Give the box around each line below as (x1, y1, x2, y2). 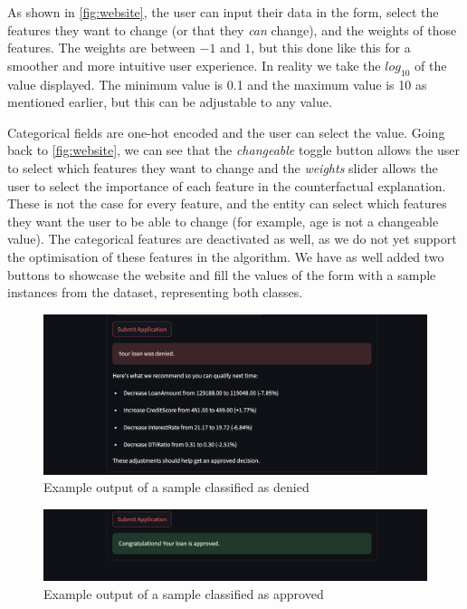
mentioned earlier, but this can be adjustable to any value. (7, 92, 332, 111)
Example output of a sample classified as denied (43, 478, 310, 497)
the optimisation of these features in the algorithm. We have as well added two (7, 246, 444, 266)
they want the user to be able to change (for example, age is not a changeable (7, 211, 439, 230)
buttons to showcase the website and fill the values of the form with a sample (7, 265, 436, 284)
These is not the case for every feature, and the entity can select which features (7, 194, 447, 213)
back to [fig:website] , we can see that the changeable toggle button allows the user (7, 140, 460, 159)
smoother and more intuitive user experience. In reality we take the (7, 55, 381, 74)
